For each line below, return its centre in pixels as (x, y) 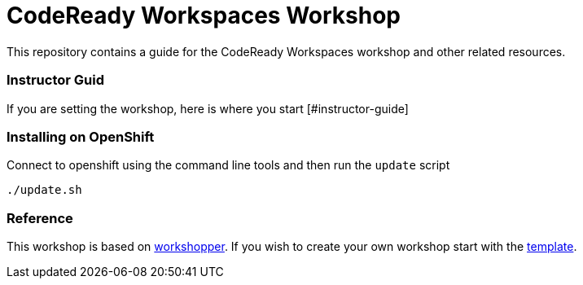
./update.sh (44, 190)
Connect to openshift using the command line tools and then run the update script (228, 165)
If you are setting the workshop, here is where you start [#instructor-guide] (208, 108)
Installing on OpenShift (81, 136)
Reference (40, 218)
